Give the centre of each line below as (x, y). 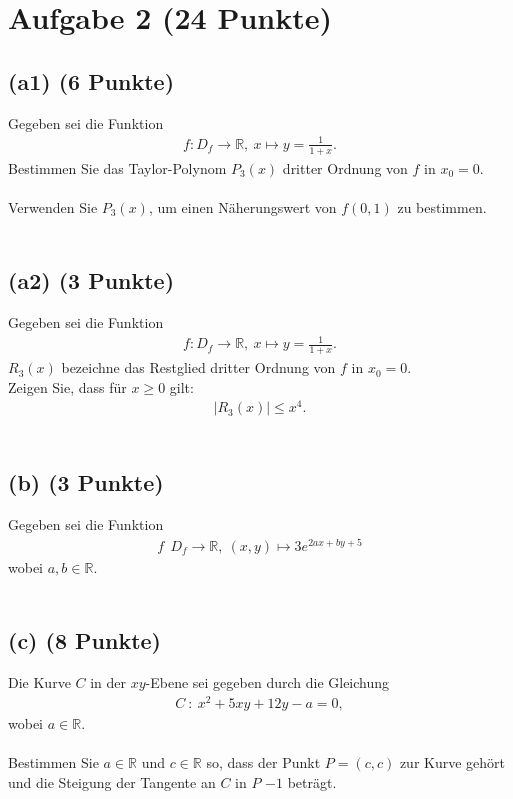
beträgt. (312, 781)
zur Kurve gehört (452, 762)
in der (108, 682)
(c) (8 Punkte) (84, 640)
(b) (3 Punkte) (86, 482)
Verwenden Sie (53, 206)
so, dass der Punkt (263, 762)
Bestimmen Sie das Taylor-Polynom (117, 167)
